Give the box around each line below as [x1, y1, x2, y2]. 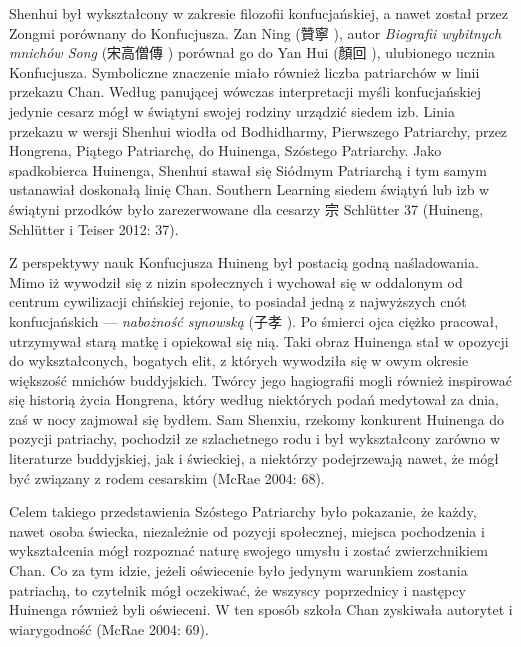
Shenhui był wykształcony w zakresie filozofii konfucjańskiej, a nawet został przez [9, 3, 509, 23]
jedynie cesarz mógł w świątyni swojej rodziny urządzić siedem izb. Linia [9, 100, 455, 121]
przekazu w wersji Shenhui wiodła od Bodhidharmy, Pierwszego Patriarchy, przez [9, 120, 508, 141]
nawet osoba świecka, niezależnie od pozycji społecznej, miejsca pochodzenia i [9, 520, 485, 541]
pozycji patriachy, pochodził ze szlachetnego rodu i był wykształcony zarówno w [9, 428, 501, 449]
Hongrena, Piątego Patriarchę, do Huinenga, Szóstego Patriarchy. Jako [9, 140, 442, 161]
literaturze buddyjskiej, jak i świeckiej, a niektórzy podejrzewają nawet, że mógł [9, 448, 499, 469]
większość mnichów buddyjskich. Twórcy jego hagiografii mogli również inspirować [9, 369, 512, 390]
